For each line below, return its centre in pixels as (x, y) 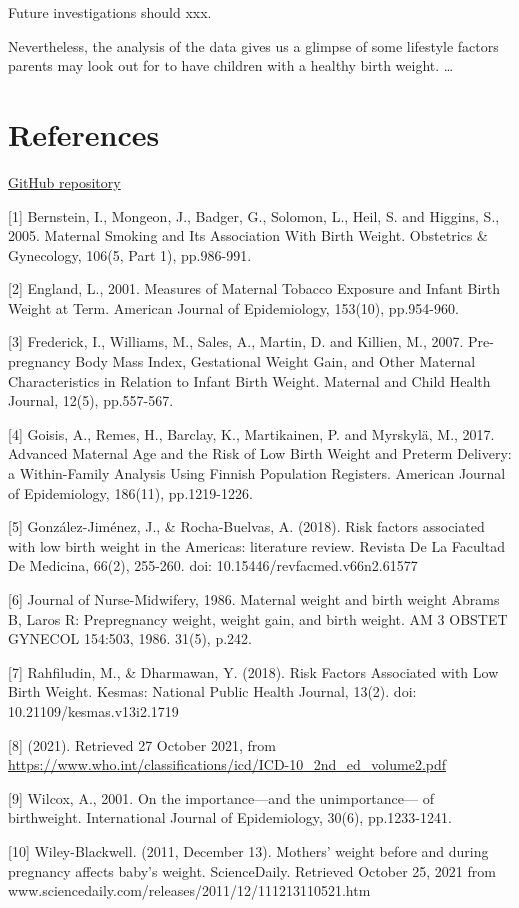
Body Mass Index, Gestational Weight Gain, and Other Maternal (275, 361)
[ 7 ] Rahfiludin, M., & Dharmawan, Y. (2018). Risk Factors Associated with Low (253, 671)
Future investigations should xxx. (110, 12)
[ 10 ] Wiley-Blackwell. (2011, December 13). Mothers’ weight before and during (248, 850)
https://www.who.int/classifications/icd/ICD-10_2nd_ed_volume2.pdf (227, 764)
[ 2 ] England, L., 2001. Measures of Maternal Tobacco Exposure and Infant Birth (254, 288)
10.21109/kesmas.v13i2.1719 (93, 710)
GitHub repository (64, 181)
